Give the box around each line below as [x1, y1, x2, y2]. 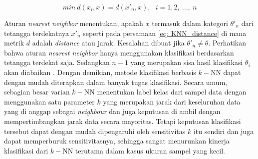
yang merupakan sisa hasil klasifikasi [130, 57, 243, 67]
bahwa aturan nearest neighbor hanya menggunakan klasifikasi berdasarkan [4, 47, 234, 57]
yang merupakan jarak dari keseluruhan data [103, 96, 241, 106]
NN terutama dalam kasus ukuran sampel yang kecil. [62, 145, 225, 155]
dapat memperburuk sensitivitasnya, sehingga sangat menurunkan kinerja [4, 135, 230, 146]
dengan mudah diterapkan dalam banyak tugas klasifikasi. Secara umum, [4, 76, 228, 87]
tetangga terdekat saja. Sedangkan [4, 57, 110, 67]
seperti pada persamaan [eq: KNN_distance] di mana [83, 27, 247, 38]
